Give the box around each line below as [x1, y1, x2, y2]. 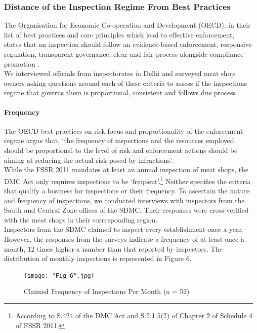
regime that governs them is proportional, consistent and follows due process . [4, 87, 240, 98]
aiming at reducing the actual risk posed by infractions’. [4, 154, 173, 165]
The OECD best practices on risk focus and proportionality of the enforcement [4, 125, 243, 136]
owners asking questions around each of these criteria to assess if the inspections [4, 77, 247, 88]
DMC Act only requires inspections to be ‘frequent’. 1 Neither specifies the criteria [4, 174, 251, 186]
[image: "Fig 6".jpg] [24, 272, 95, 279]
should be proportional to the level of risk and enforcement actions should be [4, 145, 238, 155]
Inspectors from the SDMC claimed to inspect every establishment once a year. [4, 224, 244, 234]
